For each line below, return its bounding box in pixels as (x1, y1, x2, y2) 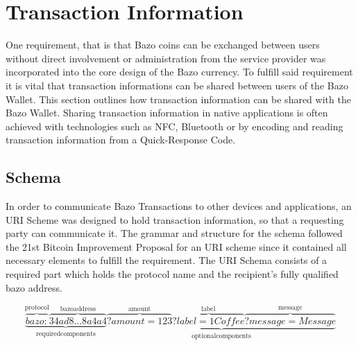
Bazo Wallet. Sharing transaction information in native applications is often (6, 105, 328, 120)
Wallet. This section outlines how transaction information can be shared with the (6, 91, 351, 106)
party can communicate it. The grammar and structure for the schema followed (6, 226, 343, 240)
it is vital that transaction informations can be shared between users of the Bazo (6, 78, 348, 92)
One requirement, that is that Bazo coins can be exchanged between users (6, 37, 320, 52)
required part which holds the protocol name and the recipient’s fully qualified (6, 267, 339, 281)
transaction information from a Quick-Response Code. (6, 132, 236, 147)
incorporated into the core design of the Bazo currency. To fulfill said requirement (6, 64, 353, 79)
